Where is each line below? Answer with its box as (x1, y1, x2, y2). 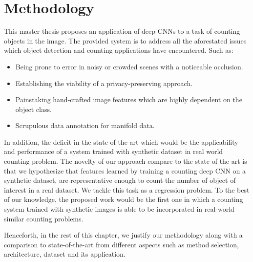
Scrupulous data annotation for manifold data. (15, 120, 155, 131)
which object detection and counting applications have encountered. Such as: (4, 45, 233, 55)
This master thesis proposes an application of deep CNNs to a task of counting (4, 26, 240, 36)
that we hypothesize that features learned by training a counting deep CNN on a (4, 165, 246, 175)
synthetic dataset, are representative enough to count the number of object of (4, 175, 236, 185)
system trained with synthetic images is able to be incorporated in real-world (4, 204, 234, 214)
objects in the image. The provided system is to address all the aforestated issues (4, 35, 247, 45)
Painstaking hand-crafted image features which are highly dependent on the (15, 94, 242, 105)
